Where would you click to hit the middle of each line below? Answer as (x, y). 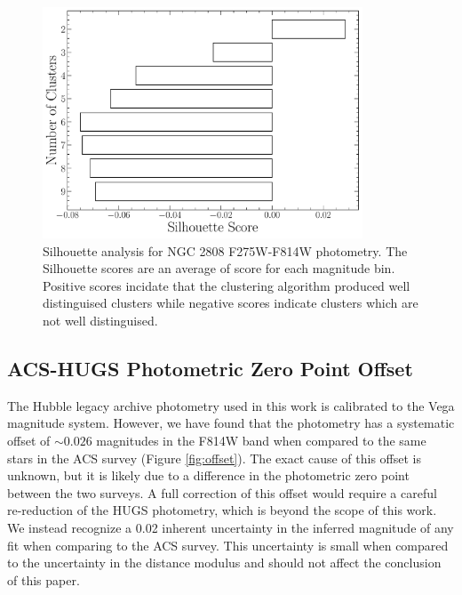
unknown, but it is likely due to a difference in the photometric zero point (208, 475)
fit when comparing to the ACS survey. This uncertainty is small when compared (228, 545)
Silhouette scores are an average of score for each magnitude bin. (219, 268)
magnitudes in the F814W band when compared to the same (261, 441)
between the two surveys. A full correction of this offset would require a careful (222, 492)
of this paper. (44, 579)
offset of (29, 441)
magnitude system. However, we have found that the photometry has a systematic (231, 423)
